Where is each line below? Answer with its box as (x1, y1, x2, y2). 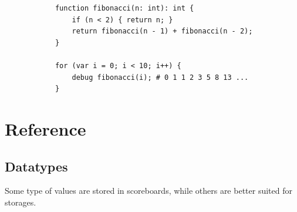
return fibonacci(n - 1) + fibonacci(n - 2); (72, 27, 253, 36)
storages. (5, 196, 36, 208)
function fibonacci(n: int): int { (55, 4, 194, 12)
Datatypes (5, 157, 68, 175)
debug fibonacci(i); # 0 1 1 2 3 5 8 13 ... (72, 73, 249, 82)
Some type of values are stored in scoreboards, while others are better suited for (5, 184, 292, 197)
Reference (5, 116, 86, 140)
